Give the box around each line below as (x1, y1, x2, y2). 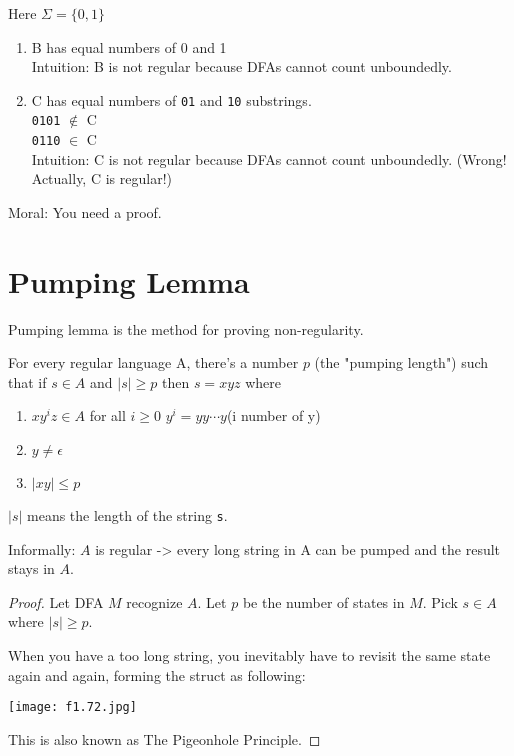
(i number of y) (226, 405, 321, 426)
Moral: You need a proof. (8, 201, 162, 222)
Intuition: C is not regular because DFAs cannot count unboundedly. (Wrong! (31, 148, 507, 169)
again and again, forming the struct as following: (8, 664, 306, 685)
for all (89, 405, 126, 426)
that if (8, 371, 47, 392)
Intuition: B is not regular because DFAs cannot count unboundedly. (31, 56, 452, 77)
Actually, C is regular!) (31, 168, 172, 189)
